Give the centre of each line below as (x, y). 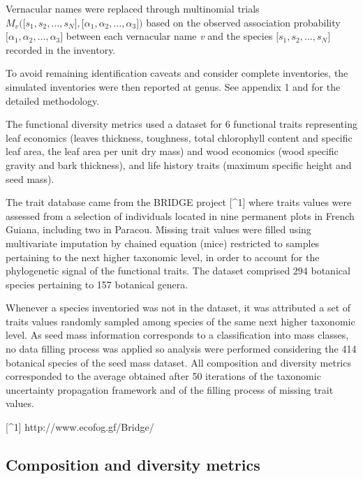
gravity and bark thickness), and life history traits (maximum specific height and (179, 164)
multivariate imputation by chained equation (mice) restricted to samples (163, 243)
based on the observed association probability (243, 22)
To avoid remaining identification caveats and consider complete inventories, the (177, 73)
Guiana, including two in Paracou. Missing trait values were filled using (158, 229)
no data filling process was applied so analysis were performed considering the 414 (181, 349)
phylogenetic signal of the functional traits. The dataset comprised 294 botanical (178, 271)
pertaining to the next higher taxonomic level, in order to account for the (163, 257)
